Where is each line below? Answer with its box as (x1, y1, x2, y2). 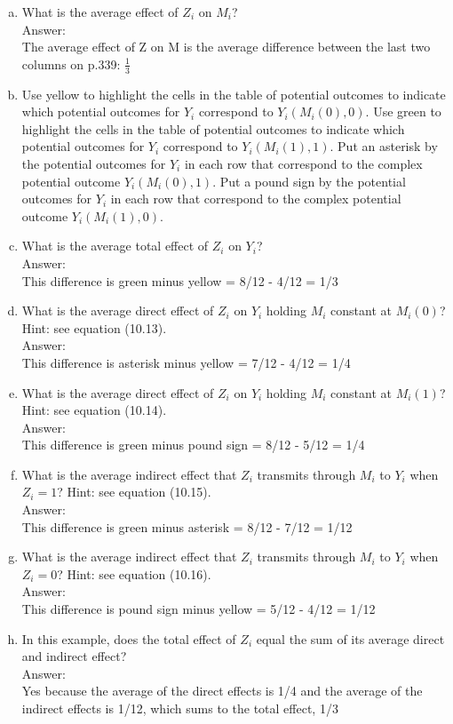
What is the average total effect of (21, 236, 209, 255)
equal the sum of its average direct (256, 629, 445, 648)
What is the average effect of (21, 3, 179, 20)
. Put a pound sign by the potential (212, 171, 406, 190)
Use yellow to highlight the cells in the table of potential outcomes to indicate (21, 84, 446, 103)
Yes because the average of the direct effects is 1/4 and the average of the (21, 681, 423, 700)
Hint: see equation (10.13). (21, 318, 167, 337)
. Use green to (365, 102, 441, 121)
